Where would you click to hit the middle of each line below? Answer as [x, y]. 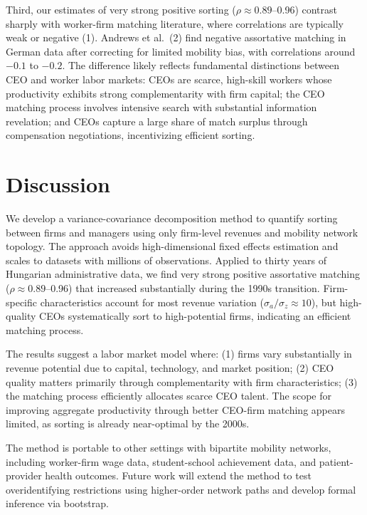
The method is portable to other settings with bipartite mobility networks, [169, 447]
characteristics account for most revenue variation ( [152, 302]
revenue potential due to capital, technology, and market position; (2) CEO [170, 368]
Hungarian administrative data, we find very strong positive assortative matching [183, 274]
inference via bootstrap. [57, 503]
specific [22, 302]
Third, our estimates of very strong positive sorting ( [121, 9]
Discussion [58, 184]
